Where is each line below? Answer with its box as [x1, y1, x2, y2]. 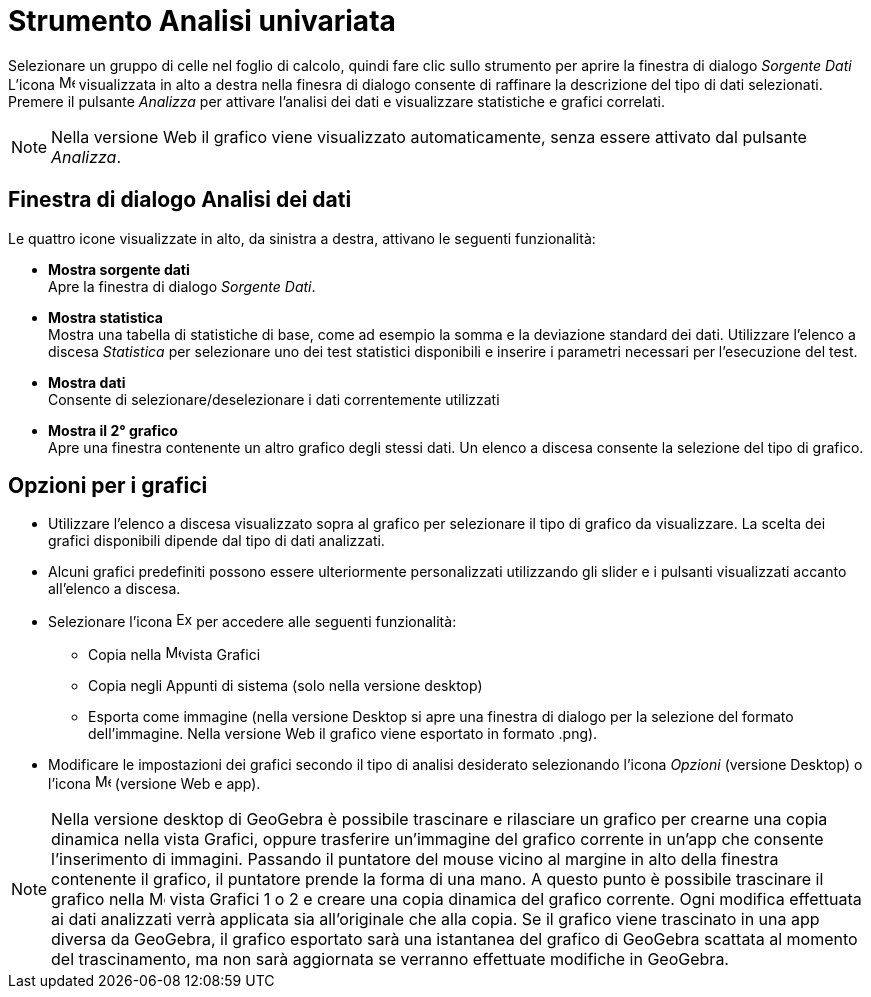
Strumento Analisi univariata [8, 4, 396, 38]
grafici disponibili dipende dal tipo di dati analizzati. [48, 532, 385, 550]
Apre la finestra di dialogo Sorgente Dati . [48, 277, 316, 295]
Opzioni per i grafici [8, 473, 208, 499]
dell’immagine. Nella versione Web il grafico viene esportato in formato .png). [88, 725, 598, 743]
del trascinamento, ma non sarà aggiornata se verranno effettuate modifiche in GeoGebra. [51, 949, 729, 970]
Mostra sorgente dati [48, 260, 190, 278]
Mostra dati [48, 373, 126, 391]
